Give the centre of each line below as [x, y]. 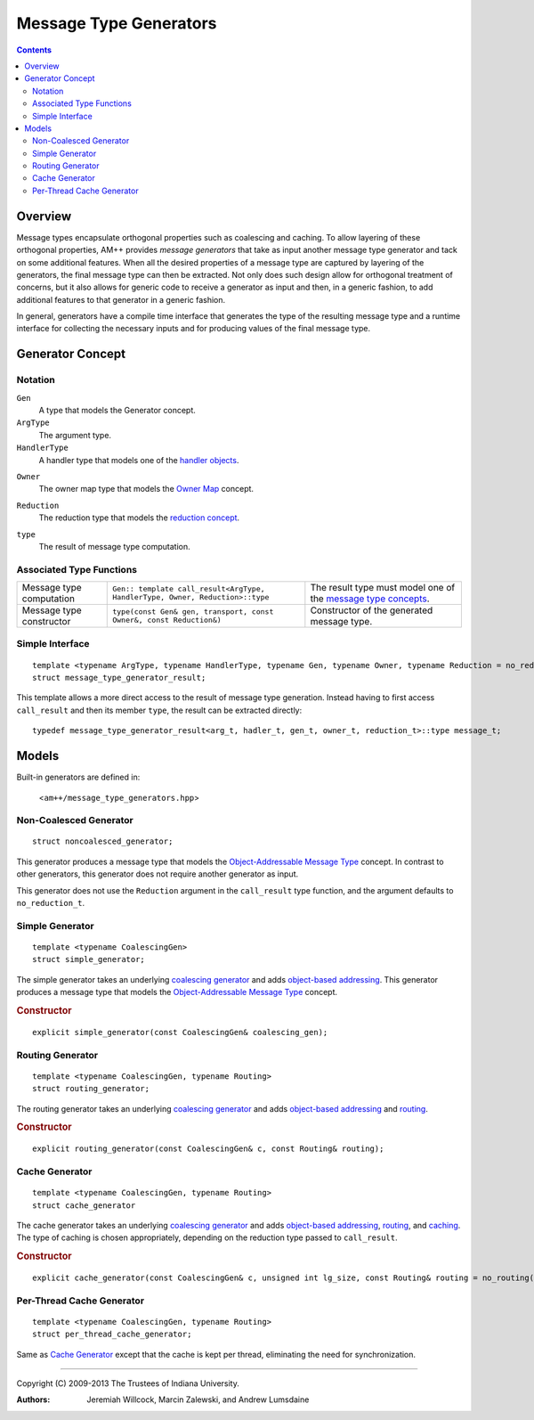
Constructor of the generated [372, 610]
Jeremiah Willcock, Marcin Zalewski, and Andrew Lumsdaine [198, 1400]
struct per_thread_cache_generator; [112, 1334]
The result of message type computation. [114, 546]
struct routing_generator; [91, 1089]
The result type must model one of [383, 588]
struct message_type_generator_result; [119, 678]
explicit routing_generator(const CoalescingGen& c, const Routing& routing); [208, 1149]
